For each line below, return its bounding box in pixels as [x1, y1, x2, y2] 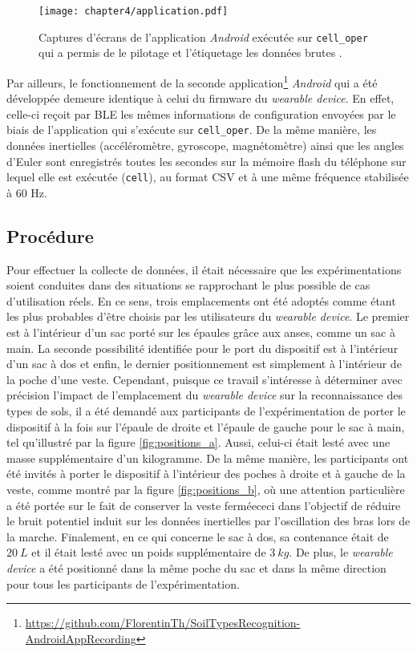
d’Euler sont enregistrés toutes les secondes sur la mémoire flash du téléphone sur [6, 152, 407, 169]
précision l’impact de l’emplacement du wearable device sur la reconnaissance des [6, 387, 403, 403]
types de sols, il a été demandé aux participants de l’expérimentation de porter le [6, 402, 406, 419]
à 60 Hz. [6, 184, 47, 200]
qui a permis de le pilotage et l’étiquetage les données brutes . [38, 44, 342, 61]
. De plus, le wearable [289, 544, 393, 561]
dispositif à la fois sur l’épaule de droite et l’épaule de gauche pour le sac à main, [6, 418, 405, 435]
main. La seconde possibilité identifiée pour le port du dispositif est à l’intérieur [6, 339, 399, 356]
